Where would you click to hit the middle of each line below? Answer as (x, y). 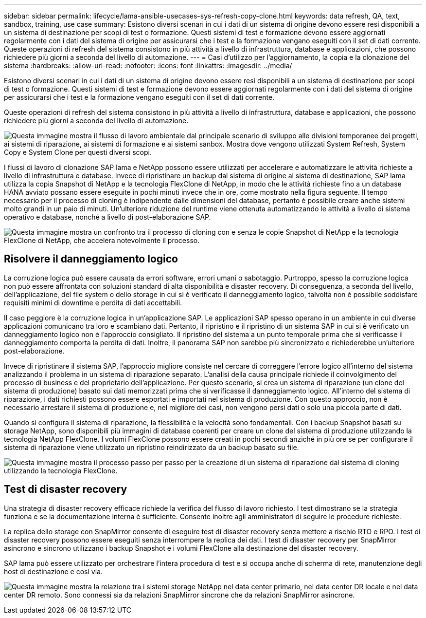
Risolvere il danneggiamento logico (91, 259)
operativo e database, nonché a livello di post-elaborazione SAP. (107, 217)
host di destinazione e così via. (53, 571)
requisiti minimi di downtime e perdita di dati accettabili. (93, 302)
